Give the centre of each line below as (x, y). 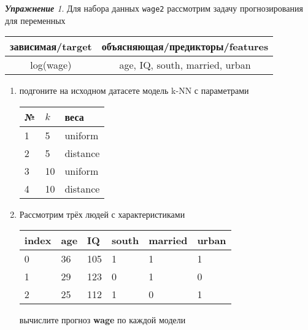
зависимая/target (51, 47)
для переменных (35, 20)
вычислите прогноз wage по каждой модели (102, 320)
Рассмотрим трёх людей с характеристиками (102, 214)
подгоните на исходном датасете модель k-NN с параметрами (134, 90)
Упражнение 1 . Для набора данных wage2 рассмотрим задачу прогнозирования (154, 8)
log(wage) (51, 65)
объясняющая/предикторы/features (185, 47)
